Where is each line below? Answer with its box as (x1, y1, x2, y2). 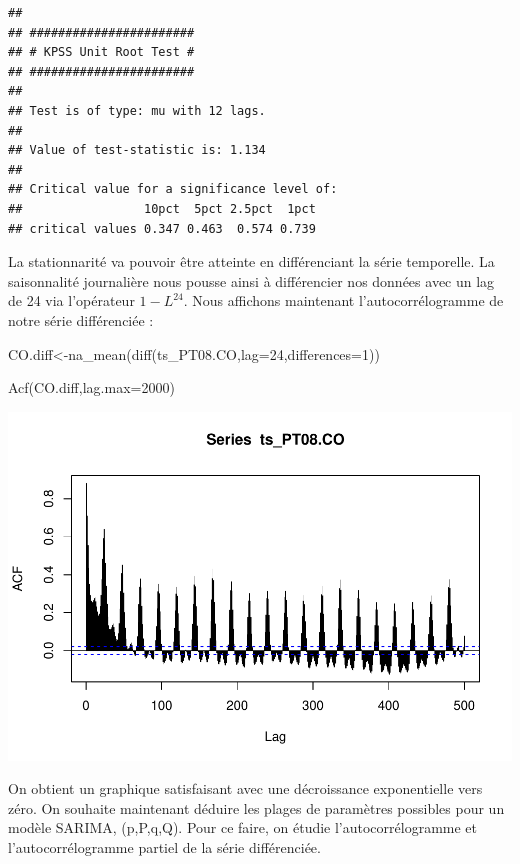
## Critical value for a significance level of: (8, 182, 338, 197)
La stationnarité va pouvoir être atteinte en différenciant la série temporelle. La (8, 251, 495, 272)
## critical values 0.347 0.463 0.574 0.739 (8, 221, 316, 236)
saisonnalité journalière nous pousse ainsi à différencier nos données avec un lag (8, 270, 495, 291)
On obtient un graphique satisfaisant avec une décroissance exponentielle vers (8, 778, 483, 799)
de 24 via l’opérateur (8, 290, 135, 311)
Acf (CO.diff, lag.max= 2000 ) (8, 377, 175, 398)
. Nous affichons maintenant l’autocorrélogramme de (183, 290, 504, 311)
